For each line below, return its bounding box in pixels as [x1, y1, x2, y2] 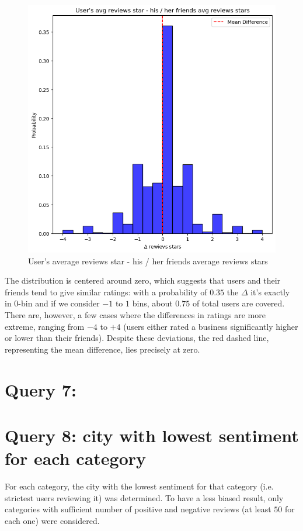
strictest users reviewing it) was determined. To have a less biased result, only [5, 491, 284, 504]
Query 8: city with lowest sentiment [5, 423, 299, 447]
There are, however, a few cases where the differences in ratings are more [5, 308, 266, 320]
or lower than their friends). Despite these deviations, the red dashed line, [5, 332, 269, 344]
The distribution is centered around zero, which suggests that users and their [5, 274, 281, 287]
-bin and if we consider [18, 297, 100, 309]
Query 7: [5, 377, 76, 401]
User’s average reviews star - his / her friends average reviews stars [28, 254, 268, 267]
